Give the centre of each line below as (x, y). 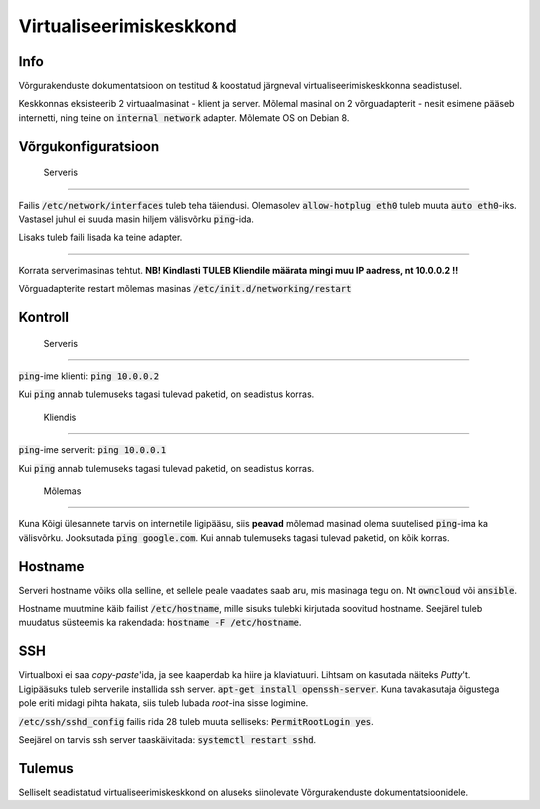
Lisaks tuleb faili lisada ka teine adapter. (100, 237)
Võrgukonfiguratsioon (89, 146)
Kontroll (44, 317)
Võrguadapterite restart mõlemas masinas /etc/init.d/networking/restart (185, 289)
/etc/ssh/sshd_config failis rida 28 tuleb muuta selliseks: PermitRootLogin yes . (196, 721)
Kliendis (60, 417)
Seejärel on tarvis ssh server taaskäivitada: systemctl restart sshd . (167, 739)
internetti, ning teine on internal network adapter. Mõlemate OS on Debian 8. (184, 117)
